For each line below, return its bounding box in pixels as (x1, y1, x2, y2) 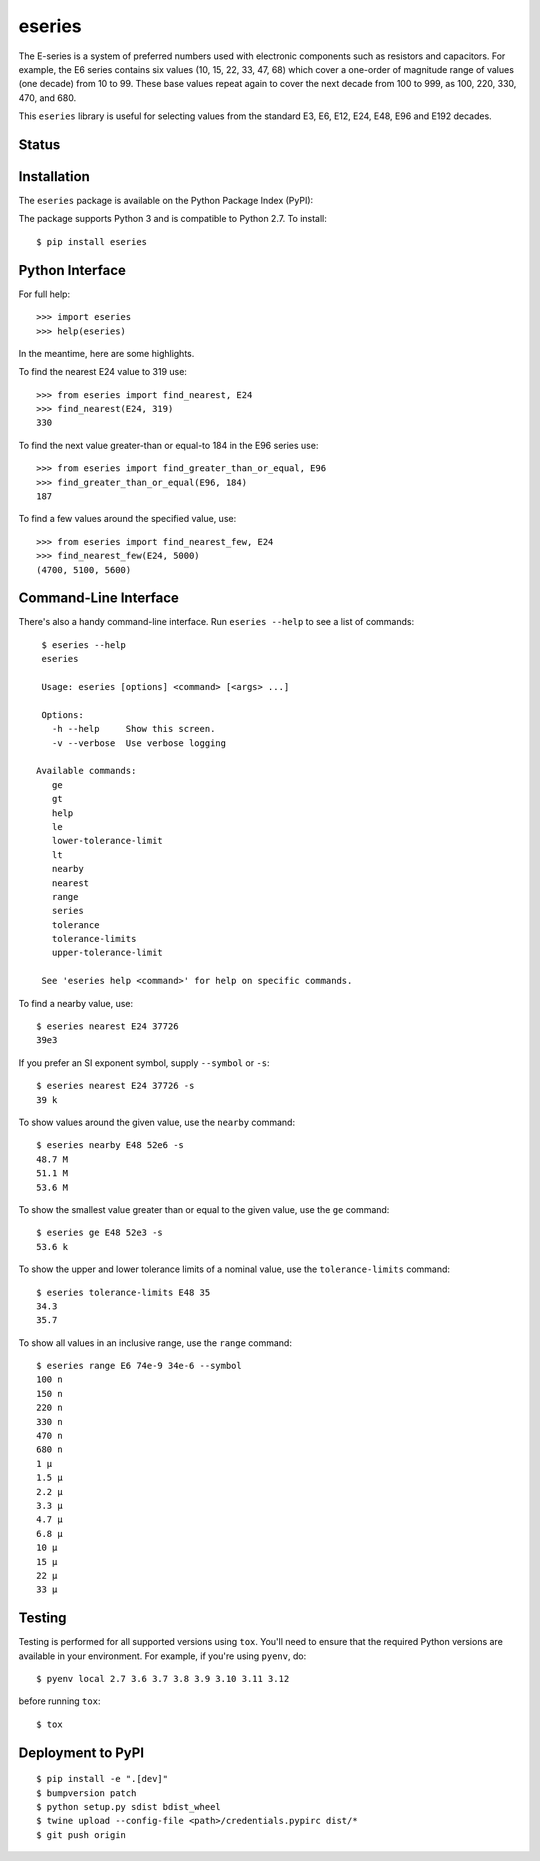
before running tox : (18, 1695, 101, 1707)
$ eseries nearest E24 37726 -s (36, 1080, 195, 1092)
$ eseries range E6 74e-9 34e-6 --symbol (36, 1360, 242, 1372)
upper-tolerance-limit (51, 947, 164, 959)
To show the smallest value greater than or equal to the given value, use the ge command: (18, 1203, 390, 1215)
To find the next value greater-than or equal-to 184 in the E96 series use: (18, 439, 319, 451)
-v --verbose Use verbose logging (51, 737, 227, 749)
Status (18, 136, 61, 153)
